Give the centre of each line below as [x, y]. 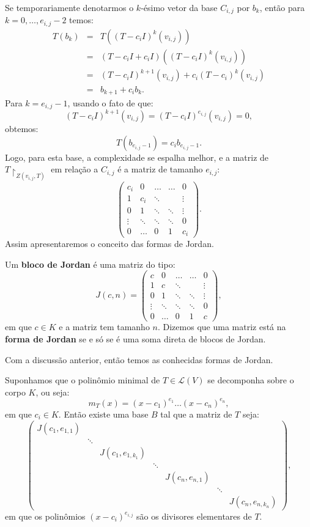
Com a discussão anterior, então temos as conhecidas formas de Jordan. [139, 359]
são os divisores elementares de [194, 516]
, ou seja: [53, 392]
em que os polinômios [45, 516]
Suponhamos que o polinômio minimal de [83, 380]
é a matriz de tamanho [160, 169]
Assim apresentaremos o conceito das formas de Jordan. [109, 244]
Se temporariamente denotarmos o [69, 7]
